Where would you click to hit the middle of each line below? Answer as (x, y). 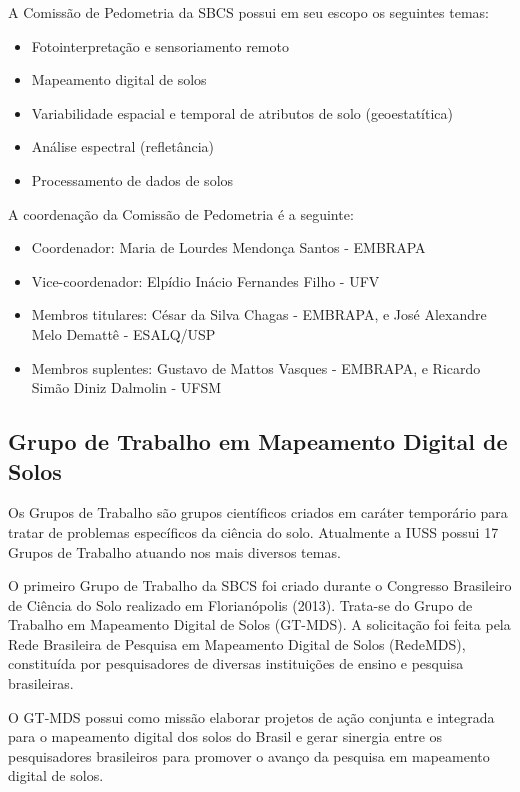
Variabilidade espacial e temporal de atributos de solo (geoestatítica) (242, 112)
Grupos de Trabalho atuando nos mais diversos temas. (174, 551)
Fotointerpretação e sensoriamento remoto (160, 45)
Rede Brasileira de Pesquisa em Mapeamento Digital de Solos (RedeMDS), (237, 643)
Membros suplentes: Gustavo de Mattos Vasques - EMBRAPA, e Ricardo (256, 367)
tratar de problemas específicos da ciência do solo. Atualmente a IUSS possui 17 (253, 531)
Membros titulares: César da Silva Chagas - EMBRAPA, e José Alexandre (259, 314)
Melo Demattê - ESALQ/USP (123, 333)
